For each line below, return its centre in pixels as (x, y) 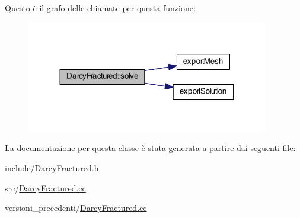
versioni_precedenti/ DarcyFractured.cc (76, 208)
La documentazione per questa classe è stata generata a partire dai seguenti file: (150, 148)
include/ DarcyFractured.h (52, 168)
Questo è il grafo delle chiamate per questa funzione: (100, 8)
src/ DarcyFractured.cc (45, 187)
